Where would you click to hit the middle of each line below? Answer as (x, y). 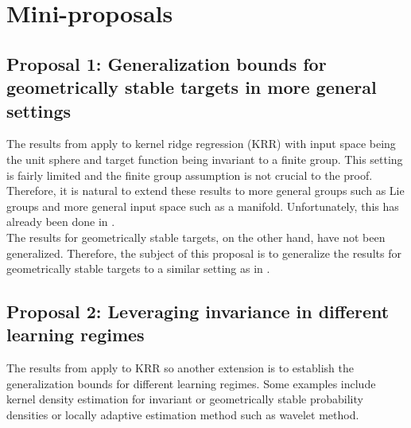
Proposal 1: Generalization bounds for (167, 63)
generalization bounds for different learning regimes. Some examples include (191, 383)
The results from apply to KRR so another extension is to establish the (180, 368)
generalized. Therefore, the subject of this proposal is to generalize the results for (204, 253)
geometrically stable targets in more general (192, 87)
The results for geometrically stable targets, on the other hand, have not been (196, 237)
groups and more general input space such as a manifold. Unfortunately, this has (203, 206)
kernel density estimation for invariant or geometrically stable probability (185, 399)
